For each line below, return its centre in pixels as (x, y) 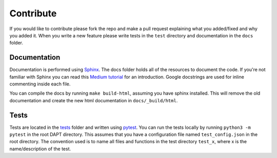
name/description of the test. (40, 149)
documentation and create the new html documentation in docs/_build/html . (94, 100)
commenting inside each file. (40, 84)
